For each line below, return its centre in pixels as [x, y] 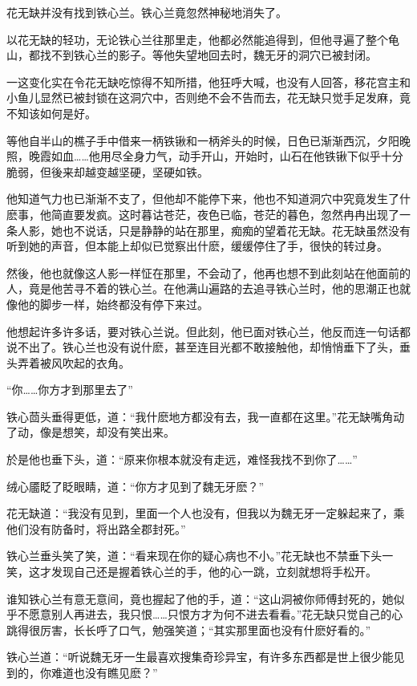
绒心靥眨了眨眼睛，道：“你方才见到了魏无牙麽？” [136, 486]
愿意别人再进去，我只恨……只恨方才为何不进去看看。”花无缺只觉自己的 [210, 614]
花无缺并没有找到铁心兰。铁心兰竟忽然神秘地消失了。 [147, 12]
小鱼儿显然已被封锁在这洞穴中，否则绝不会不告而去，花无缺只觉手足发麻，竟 [208, 97]
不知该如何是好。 [51, 113]
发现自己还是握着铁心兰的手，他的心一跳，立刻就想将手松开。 [214, 572]
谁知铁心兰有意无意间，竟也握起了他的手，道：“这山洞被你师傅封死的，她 [200, 598]
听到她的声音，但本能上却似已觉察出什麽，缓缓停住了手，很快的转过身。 [197, 246]
